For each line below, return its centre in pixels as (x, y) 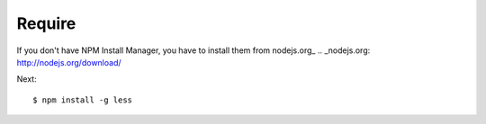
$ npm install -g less (83, 100)
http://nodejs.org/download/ (69, 62)
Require (46, 23)
